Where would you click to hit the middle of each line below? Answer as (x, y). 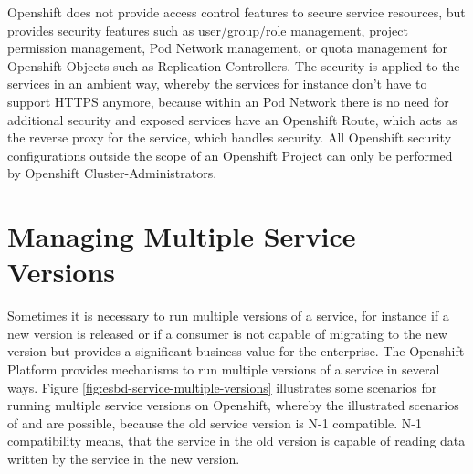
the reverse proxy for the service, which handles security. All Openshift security (230, 137)
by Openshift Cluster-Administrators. (112, 173)
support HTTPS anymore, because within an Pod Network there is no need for (228, 101)
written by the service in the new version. (124, 458)
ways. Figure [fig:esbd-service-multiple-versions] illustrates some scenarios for (222, 387)
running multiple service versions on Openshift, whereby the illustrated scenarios (233, 405)
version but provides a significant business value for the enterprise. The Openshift (236, 351)
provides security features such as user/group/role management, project (208, 30)
